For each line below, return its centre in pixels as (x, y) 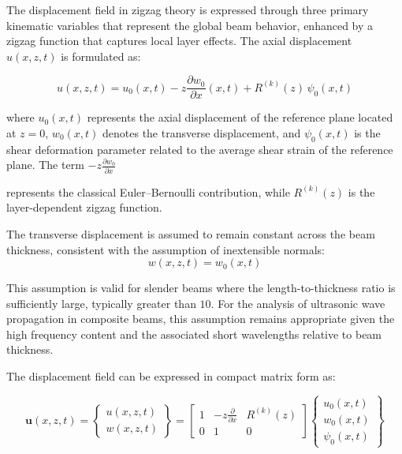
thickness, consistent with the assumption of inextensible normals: (166, 249)
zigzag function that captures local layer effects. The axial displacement (179, 41)
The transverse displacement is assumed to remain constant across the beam (191, 233)
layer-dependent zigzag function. (84, 207)
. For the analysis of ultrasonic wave (298, 303)
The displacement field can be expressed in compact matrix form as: (171, 376)
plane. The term (45, 165)
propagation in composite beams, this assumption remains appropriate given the (201, 319)
